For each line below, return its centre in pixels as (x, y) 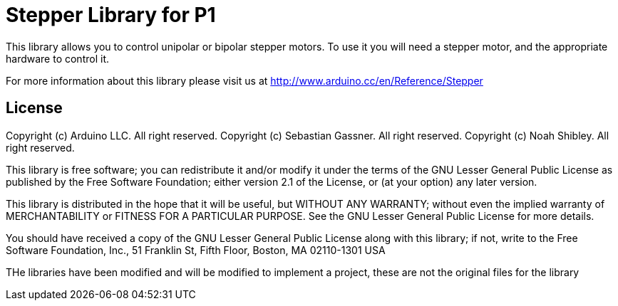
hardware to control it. (57, 58)
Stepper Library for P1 (111, 15)
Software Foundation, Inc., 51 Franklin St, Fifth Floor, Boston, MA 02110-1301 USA (196, 250)
